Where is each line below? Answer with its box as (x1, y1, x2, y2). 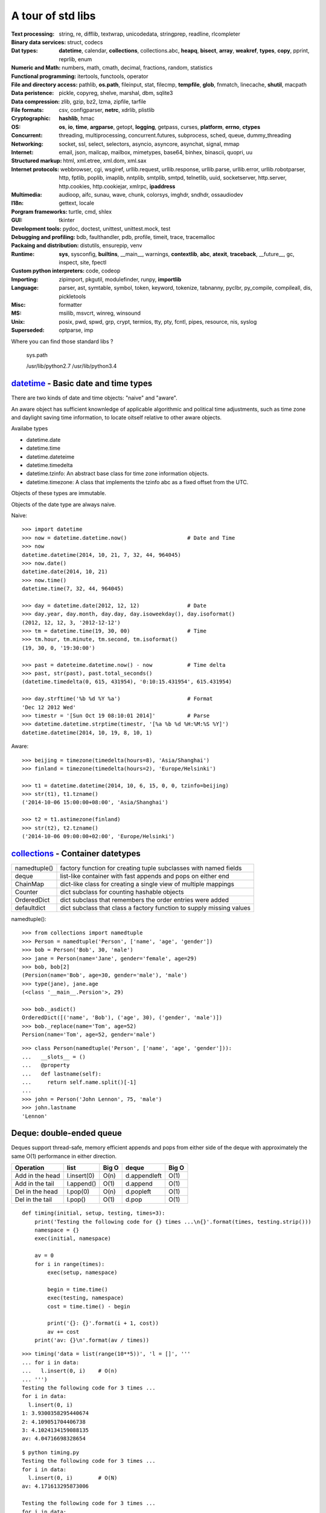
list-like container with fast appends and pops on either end (60, 871, 229, 880)
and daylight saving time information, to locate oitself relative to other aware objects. (11, 414, 222, 421)
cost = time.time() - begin (47, 1303, 130, 1310)
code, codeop (85, 267, 121, 275)
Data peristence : (11, 90, 54, 97)
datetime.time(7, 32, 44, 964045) (22, 585, 124, 592)
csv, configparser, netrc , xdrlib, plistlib (59, 107, 155, 114)
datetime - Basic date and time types (11, 378, 153, 389)
